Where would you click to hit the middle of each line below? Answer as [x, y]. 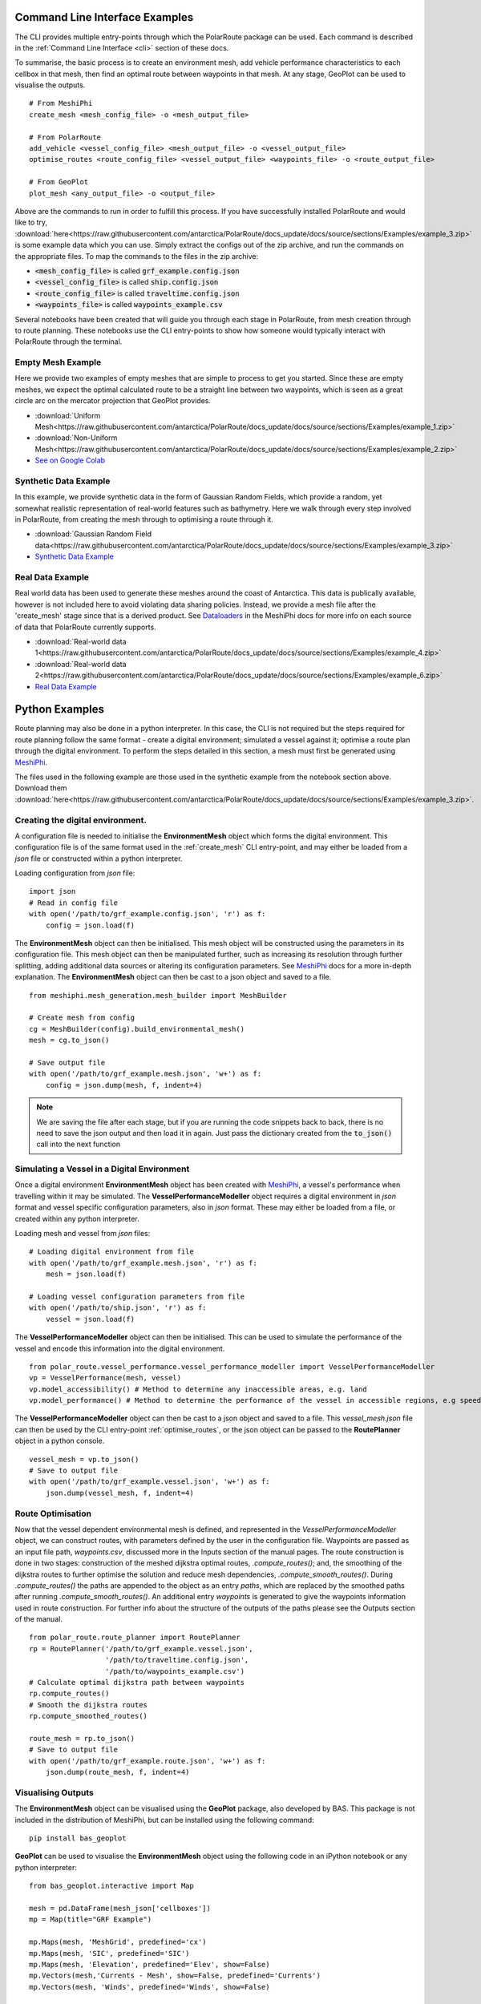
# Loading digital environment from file [111, 1252]
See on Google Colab [70, 460]
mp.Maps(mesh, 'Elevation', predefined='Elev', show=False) [150, 1964]
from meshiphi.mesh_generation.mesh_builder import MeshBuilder [158, 995]
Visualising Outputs [54, 1792]
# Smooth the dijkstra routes [89, 1705]
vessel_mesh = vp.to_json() [84, 1459]
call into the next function [79, 1144]
